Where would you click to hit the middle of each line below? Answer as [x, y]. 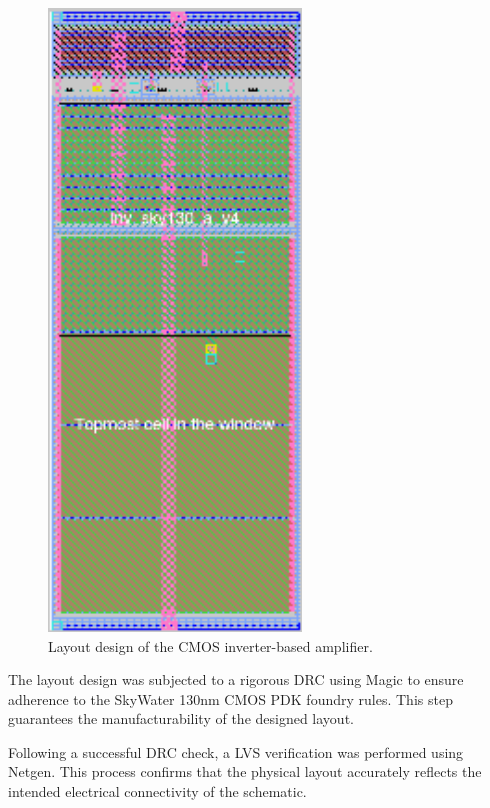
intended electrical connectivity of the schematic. [157, 791]
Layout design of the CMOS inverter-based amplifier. [210, 645]
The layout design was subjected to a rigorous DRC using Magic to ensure [236, 679]
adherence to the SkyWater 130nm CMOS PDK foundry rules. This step [230, 698]
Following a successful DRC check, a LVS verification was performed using [236, 751]
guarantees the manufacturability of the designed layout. [181, 718]
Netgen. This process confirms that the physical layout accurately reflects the [245, 771]
